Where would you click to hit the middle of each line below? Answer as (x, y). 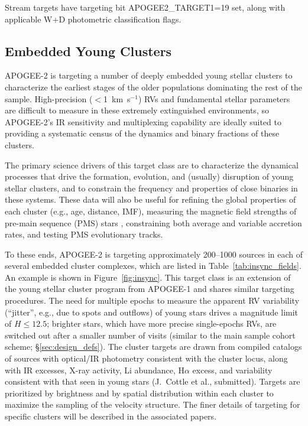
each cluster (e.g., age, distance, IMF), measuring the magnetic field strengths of (151, 211)
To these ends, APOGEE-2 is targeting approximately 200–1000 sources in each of (154, 254)
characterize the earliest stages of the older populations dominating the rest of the (154, 87)
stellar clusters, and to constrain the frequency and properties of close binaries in (151, 188)
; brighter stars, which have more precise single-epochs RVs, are (162, 323)
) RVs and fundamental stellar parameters (214, 98)
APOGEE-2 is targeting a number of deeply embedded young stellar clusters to (149, 75)
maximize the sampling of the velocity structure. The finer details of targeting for (153, 404)
